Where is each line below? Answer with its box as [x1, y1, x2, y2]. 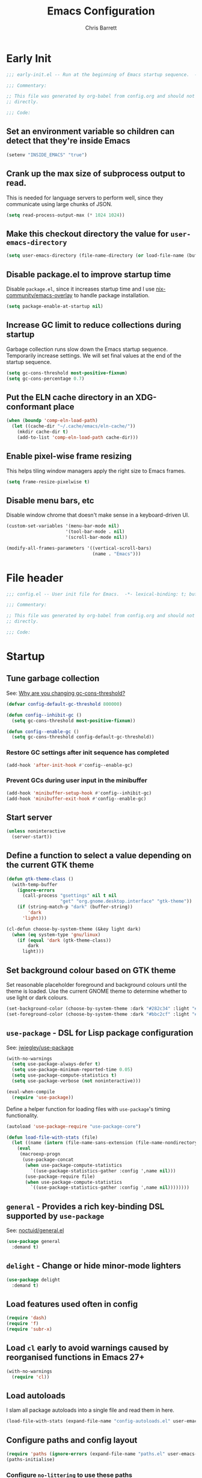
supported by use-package [6, 1210, 105, 1221]
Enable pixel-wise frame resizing [6, 451, 132, 462]
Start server [6, 812, 52, 822]
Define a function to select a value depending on [6, 851, 192, 861]
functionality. [6, 1112, 39, 1119]
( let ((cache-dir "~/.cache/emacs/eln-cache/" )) [11, 423, 136, 429]
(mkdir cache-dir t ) [17, 429, 69, 435]
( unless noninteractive [6, 828, 66, 834]
